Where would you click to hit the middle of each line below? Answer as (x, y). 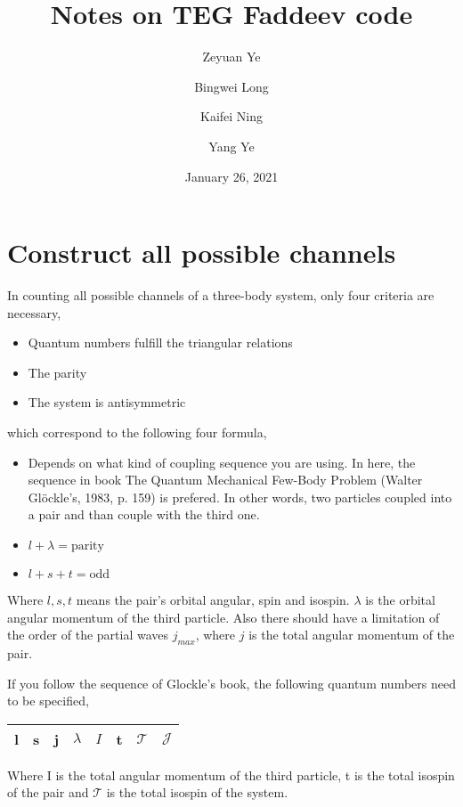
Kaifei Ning (231, 116)
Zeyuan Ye (231, 57)
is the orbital (400, 599)
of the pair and (48, 792)
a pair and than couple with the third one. (144, 514)
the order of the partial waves (88, 635)
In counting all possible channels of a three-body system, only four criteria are (221, 295)
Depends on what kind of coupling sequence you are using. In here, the (222, 462)
